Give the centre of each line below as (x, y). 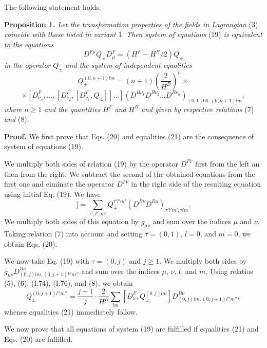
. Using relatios (229, 271)
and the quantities (72, 109)
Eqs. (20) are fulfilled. (39, 339)
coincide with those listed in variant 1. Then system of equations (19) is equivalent (133, 34)
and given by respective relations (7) (197, 109)
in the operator (27, 65)
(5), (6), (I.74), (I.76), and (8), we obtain (69, 283)
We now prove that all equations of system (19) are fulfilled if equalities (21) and (131, 329)
